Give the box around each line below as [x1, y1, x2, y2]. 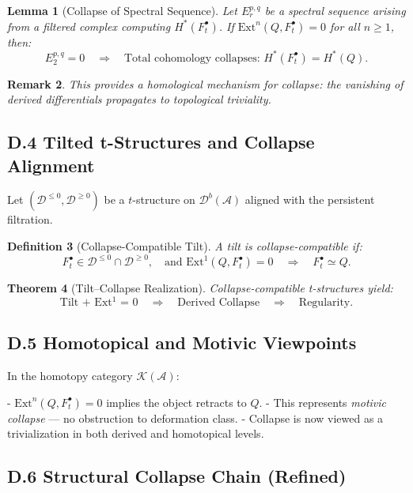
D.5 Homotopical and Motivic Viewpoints [7, 330, 357, 355]
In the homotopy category [7, 367, 133, 384]
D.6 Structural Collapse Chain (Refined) [7, 464, 347, 488]
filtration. [7, 211, 53, 228]
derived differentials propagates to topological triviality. [7, 91, 271, 107]
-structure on [132, 191, 195, 208]
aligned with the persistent [244, 191, 375, 208]
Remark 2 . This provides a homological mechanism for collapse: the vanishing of [7, 75, 404, 92]
